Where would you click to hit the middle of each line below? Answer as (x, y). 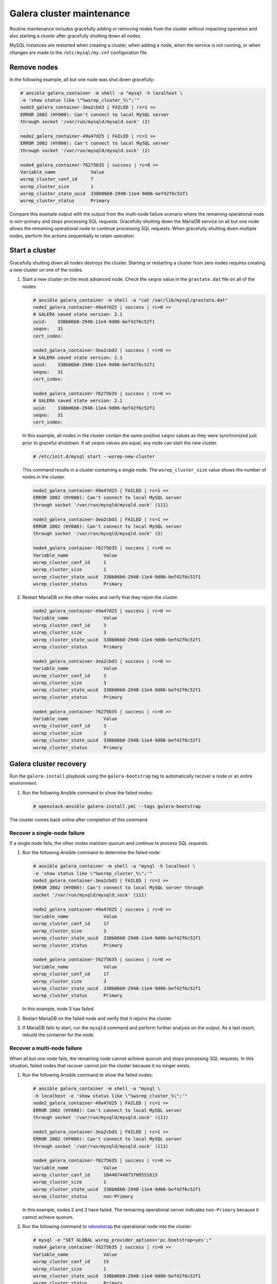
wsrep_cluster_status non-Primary (83, 1196)
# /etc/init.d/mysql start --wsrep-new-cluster (94, 456)
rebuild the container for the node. (58, 1035)
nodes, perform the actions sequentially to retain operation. (72, 236)
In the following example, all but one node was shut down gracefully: (82, 79)
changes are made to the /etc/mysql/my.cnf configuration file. (79, 52)
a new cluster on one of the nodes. (46, 270)
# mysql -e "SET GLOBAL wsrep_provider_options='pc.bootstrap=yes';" (122, 1240)
